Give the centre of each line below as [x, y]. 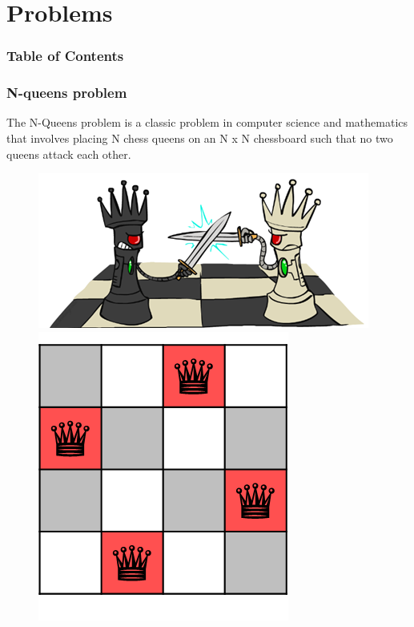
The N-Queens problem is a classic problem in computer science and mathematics [207, 122]
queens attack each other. [69, 154]
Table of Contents [65, 56]
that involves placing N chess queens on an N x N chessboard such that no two [200, 138]
